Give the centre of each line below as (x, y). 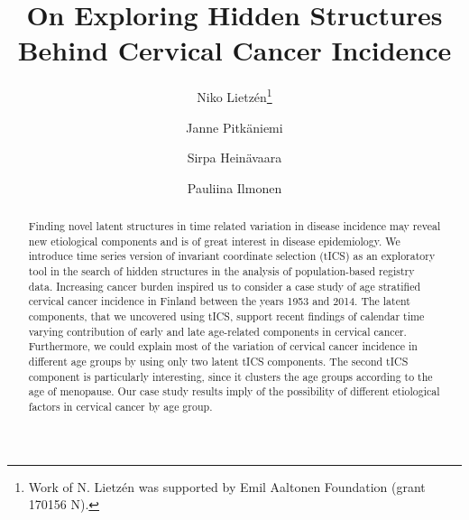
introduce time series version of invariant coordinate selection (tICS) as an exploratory (232, 256)
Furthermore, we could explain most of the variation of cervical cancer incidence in (223, 346)
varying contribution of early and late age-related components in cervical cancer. (217, 331)
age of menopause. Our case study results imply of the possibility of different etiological (234, 391)
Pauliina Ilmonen (234, 187)
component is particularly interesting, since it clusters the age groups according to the (230, 376)
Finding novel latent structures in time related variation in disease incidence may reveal (234, 226)
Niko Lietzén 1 (234, 95)
